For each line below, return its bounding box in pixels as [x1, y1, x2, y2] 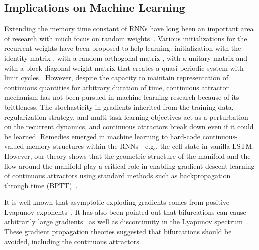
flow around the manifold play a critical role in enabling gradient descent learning [4, 160, 255, 171]
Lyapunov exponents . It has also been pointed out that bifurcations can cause [4, 206, 246, 217]
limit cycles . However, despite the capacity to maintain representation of [4, 72, 228, 83]
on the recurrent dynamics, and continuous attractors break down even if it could [4, 121, 254, 132]
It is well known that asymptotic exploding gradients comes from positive [4, 197, 230, 207]
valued [4, 141, 24, 151]
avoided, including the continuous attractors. [4, 236, 141, 246]
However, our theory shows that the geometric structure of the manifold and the [4, 150, 251, 161]
